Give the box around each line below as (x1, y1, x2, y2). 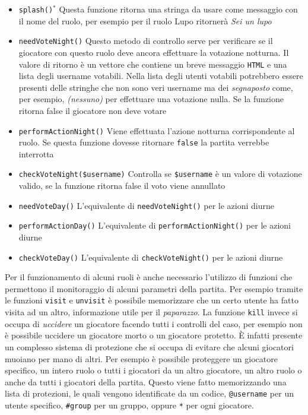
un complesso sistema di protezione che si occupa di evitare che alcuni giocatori (5, 340, 294, 353)
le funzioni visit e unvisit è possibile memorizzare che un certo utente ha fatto (5, 294, 299, 306)
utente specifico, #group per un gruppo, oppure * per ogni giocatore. (5, 398, 254, 411)
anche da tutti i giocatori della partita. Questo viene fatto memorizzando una (5, 375, 287, 388)
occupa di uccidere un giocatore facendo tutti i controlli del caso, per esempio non (5, 317, 303, 330)
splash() (18, 6, 53, 14)
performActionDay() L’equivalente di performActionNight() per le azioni (18, 219, 291, 232)
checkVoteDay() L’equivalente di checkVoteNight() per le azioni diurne (18, 251, 283, 263)
